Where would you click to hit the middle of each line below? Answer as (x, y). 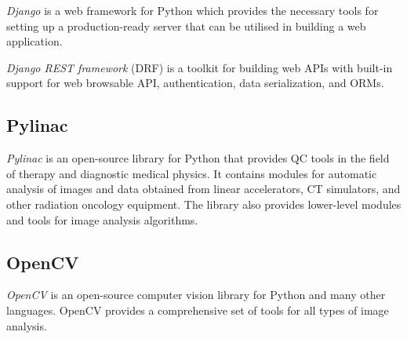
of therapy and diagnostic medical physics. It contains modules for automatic (192, 173)
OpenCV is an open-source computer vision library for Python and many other (196, 295)
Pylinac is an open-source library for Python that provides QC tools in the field (198, 158)
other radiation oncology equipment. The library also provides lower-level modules (204, 204)
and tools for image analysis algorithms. (102, 219)
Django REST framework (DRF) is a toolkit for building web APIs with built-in (200, 67)
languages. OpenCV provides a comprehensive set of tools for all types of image (198, 310)
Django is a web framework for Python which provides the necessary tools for (193, 10)
